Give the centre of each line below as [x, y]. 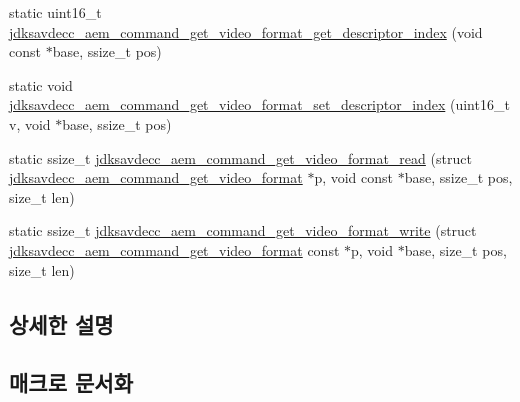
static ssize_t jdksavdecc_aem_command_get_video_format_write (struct [243, 230]
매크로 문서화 [71, 382]
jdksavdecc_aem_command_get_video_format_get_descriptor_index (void [246, 31]
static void [41, 84]
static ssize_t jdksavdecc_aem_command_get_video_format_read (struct [240, 157]
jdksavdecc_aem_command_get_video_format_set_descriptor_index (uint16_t [259, 104]
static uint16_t [55, 12]
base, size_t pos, [455, 249]
